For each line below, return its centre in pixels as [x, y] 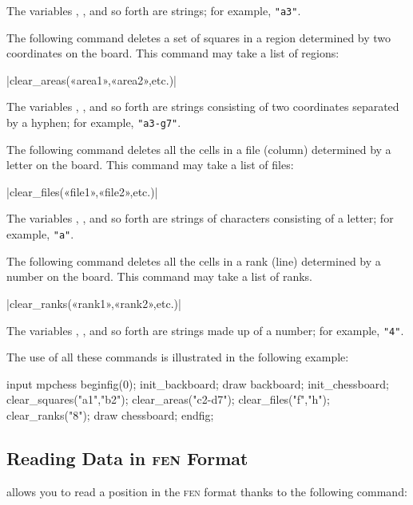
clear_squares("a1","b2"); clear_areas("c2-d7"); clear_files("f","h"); [168, 399]
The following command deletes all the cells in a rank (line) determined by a [194, 260]
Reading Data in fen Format [127, 458]
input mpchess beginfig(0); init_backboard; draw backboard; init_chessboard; [198, 383]
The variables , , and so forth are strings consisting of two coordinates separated [203, 107]
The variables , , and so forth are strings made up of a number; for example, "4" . [205, 330]
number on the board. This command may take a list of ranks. [160, 276]
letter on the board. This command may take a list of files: [150, 165]
